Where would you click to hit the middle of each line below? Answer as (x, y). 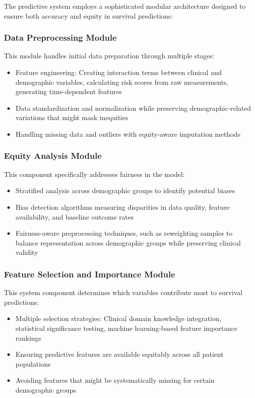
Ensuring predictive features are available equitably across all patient (119, 354)
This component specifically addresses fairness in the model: (94, 174)
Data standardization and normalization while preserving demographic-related (133, 108)
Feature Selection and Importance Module (90, 274)
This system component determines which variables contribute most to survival (123, 292)
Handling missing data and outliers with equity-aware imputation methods (128, 134)
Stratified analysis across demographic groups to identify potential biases (125, 190)
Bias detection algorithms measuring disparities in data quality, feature (123, 207)
